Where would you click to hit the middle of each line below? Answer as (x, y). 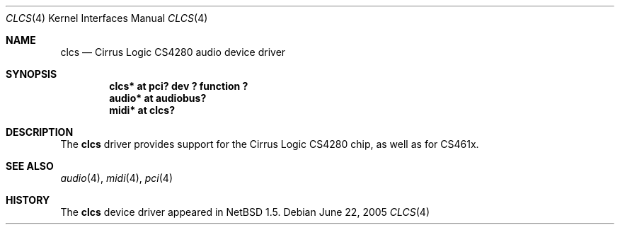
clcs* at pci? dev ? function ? (179, 86)
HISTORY (28, 200)
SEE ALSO (30, 166)
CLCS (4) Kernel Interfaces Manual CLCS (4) (107, 18)
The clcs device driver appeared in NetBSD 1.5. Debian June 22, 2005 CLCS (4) (245, 212)
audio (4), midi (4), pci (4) (117, 178)
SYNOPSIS (31, 74)
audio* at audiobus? (158, 98)
